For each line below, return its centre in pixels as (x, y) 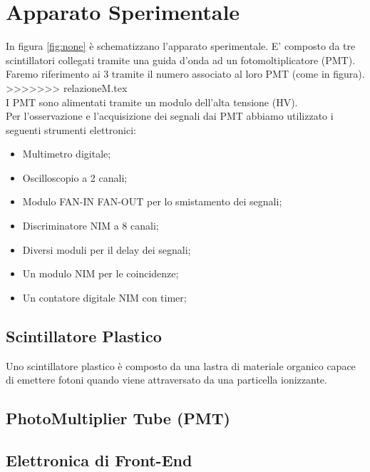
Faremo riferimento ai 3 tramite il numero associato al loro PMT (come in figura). (185, 74)
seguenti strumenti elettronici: (71, 129)
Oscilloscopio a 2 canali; (75, 177)
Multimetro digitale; (67, 154)
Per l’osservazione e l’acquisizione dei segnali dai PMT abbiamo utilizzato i (170, 116)
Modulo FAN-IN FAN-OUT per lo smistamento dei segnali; (152, 201)
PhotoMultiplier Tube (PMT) (118, 418)
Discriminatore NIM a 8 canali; (91, 226)
